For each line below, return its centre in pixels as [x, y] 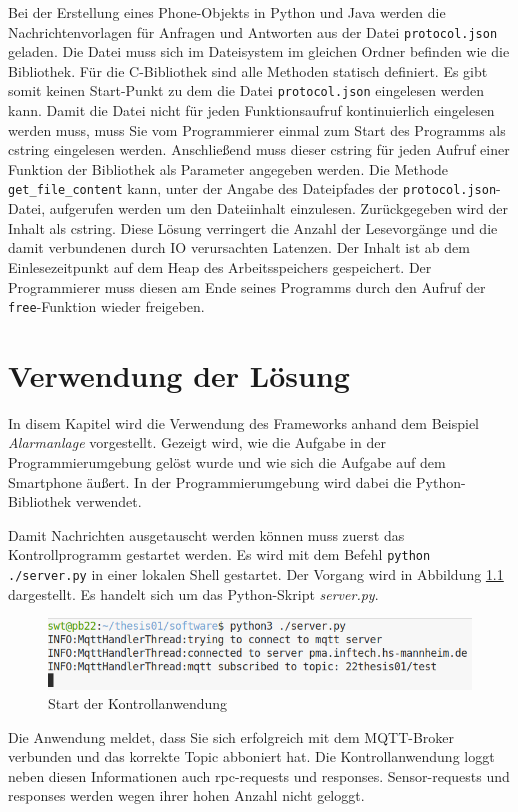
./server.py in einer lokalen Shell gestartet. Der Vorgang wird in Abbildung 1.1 [256, 574]
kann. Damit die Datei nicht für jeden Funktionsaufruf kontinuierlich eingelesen [251, 110]
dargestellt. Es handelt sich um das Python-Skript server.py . [193, 593]
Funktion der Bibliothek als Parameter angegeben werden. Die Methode [228, 168]
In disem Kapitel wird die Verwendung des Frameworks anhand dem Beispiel [244, 422]
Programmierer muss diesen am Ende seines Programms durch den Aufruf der [247, 286]
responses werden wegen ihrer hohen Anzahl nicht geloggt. [186, 795]
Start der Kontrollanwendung [138, 703]
